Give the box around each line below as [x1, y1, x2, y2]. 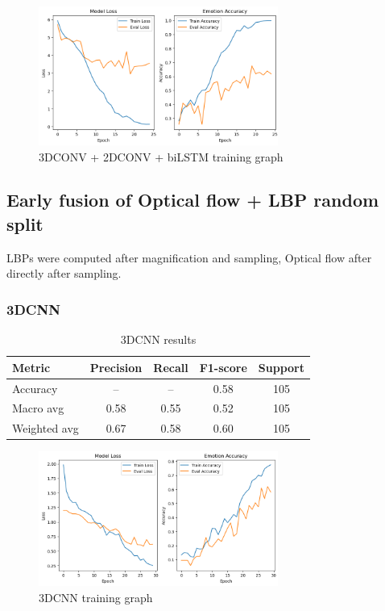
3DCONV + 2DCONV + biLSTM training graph [39, 148, 284, 165]
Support [258, 358, 304, 375]
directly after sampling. [6, 265, 122, 282]
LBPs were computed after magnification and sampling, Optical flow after [6, 249, 372, 266]
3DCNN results [120, 331, 197, 348]
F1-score [199, 358, 247, 375]
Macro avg [12, 400, 64, 416]
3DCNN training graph [39, 588, 153, 605]
